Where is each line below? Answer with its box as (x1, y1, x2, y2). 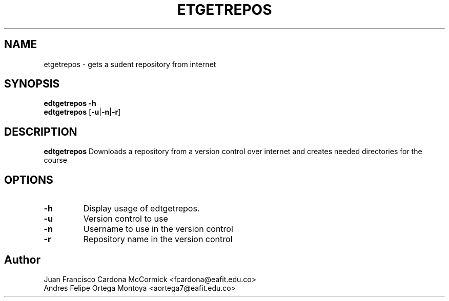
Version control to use (83, 213, 168, 224)
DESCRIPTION (4, 125, 77, 138)
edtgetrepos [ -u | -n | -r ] (44, 107, 121, 117)
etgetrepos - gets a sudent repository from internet (44, 59, 216, 69)
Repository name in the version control (83, 234, 233, 245)
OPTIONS (4, 173, 53, 186)
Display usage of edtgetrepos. (83, 203, 200, 214)
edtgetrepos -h (44, 99, 96, 108)
